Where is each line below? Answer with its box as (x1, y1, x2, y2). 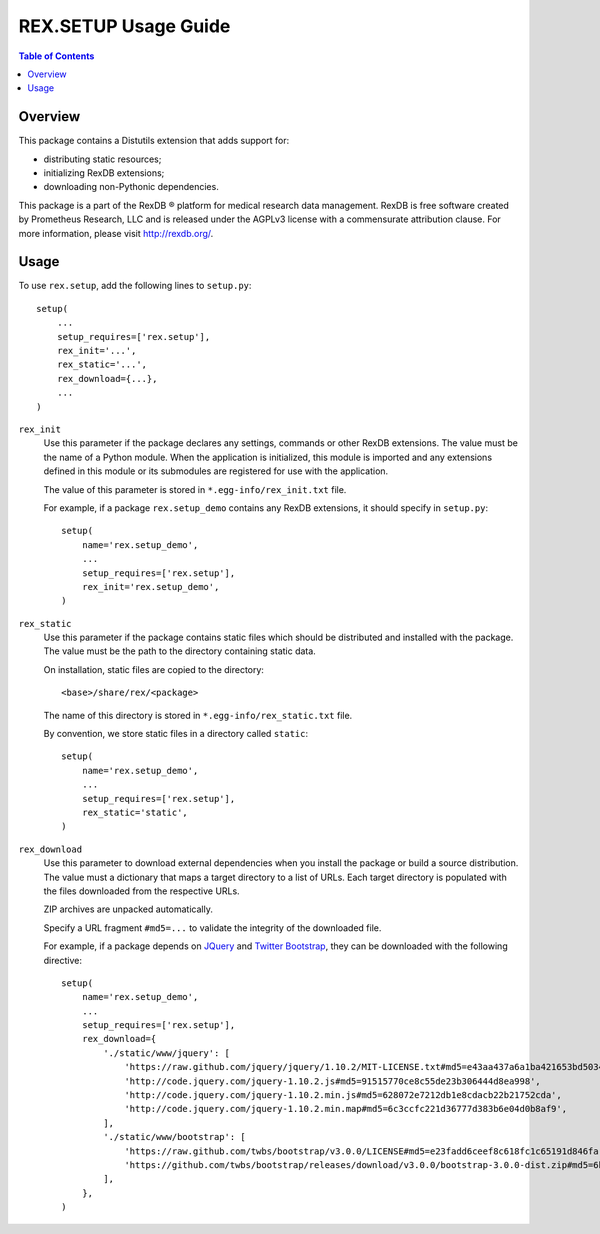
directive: (43, 954, 82, 966)
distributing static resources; (43, 153, 162, 165)
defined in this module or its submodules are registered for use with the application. (43, 465, 389, 477)
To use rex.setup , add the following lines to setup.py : (18, 280, 252, 292)
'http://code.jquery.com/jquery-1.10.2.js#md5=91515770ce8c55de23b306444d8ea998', (124, 1075, 542, 1087)
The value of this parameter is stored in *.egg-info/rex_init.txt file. (43, 483, 347, 495)
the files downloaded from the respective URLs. (43, 885, 240, 897)
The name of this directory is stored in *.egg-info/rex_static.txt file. (43, 709, 353, 721)
